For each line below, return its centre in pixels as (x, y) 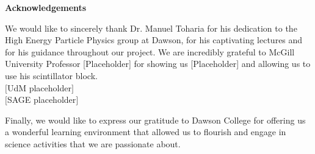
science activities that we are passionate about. (93, 143)
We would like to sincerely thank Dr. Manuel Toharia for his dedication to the (151, 28)
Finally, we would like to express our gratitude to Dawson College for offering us (155, 120)
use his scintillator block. (51, 75)
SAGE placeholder (42, 100)
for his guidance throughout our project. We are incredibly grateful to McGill (150, 51)
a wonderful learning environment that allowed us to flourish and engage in (146, 132)
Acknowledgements (46, 7)
